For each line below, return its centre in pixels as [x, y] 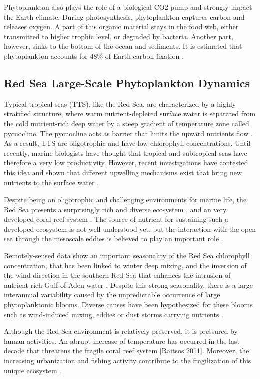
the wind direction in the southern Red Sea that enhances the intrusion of [117, 275]
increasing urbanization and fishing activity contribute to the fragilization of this [128, 361]
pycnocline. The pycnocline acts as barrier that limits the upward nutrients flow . [128, 133]
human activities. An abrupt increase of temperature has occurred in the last [122, 341]
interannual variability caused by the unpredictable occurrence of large [112, 295]
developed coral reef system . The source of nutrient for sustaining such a [116, 219]
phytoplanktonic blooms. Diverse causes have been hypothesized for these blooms [128, 305]
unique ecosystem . [33, 370]
